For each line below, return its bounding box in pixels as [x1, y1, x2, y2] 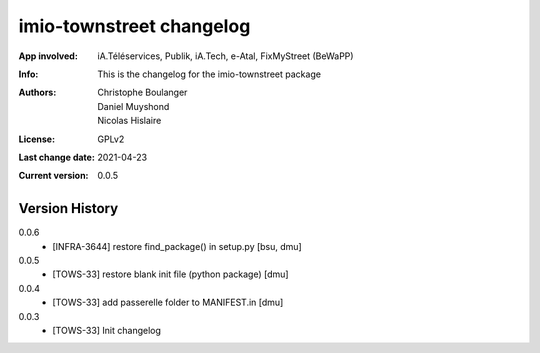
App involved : [18, 50, 79, 62]
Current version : [18, 170, 89, 182]
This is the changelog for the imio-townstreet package [97, 68, 322, 80]
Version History [18, 200, 119, 217]
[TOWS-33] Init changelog [52, 324, 162, 336]
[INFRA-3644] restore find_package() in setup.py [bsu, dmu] [52, 240, 302, 252]
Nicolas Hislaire [97, 115, 162, 127]
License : [18, 133, 55, 145]
